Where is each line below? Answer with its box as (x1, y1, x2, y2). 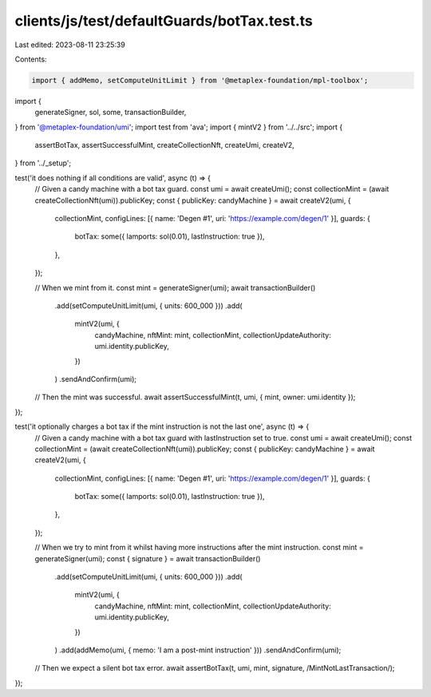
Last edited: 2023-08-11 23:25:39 (14, 40, 125, 50)
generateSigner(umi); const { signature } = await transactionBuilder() (34, 553, 261, 563)
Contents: (14, 54, 47, 64)
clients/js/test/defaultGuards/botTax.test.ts (14, 12, 313, 30)
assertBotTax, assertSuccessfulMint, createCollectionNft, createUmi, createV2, (34, 141, 295, 150)
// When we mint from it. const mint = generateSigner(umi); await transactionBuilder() (34, 283, 316, 292)
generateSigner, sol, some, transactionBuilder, (34, 108, 187, 117)
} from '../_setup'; (14, 158, 72, 168)
